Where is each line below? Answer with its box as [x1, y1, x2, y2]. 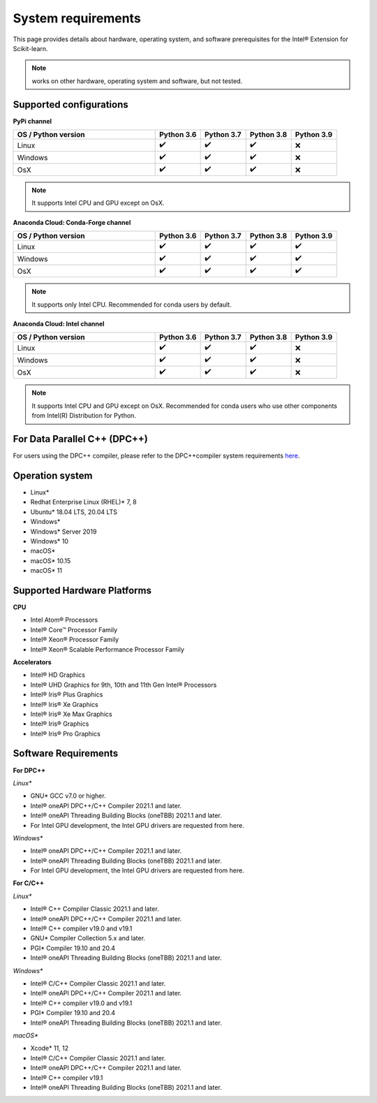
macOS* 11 [30, 567, 63, 575]
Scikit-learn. [13, 44, 48, 52]
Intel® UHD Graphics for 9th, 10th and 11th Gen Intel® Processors [30, 680, 217, 689]
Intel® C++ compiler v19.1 [30, 1073, 103, 1082]
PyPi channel [13, 117, 52, 125]
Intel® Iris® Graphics [30, 719, 89, 728]
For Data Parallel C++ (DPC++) [13, 433, 148, 445]
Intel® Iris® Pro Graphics [30, 729, 101, 738]
